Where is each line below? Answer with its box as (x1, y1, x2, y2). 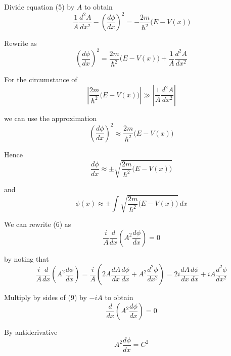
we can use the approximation (4, 112, 97, 123)
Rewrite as (4, 38, 37, 48)
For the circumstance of (4, 74, 77, 85)
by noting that (4, 253, 49, 264)
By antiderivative (4, 327, 58, 337)
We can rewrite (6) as (4, 219, 71, 229)
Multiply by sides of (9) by (4, 292, 87, 303)
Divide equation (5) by (4, 2, 75, 12)
